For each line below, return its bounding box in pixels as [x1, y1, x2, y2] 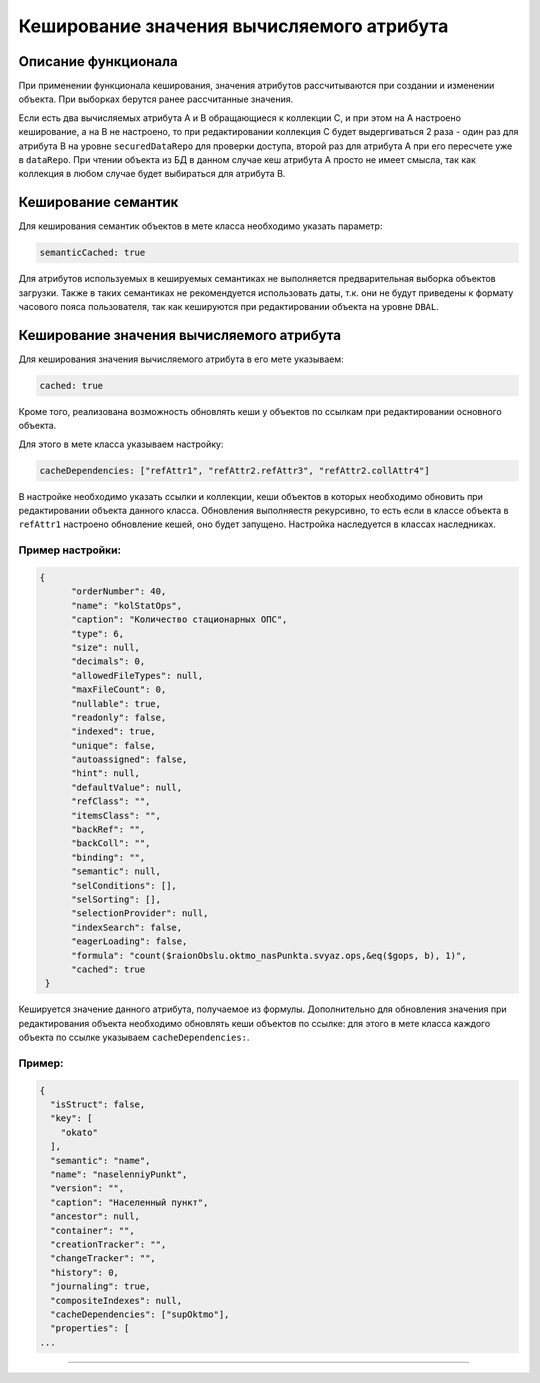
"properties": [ [50, 1323, 130, 1334]
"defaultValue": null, [71, 781, 183, 793]
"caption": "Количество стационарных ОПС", [71, 614, 288, 625]
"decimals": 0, [71, 656, 146, 667]
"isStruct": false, [50, 1099, 146, 1110]
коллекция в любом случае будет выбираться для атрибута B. [18, 168, 286, 180]
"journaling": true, [50, 1281, 151, 1292]
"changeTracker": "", [50, 1253, 157, 1264]
